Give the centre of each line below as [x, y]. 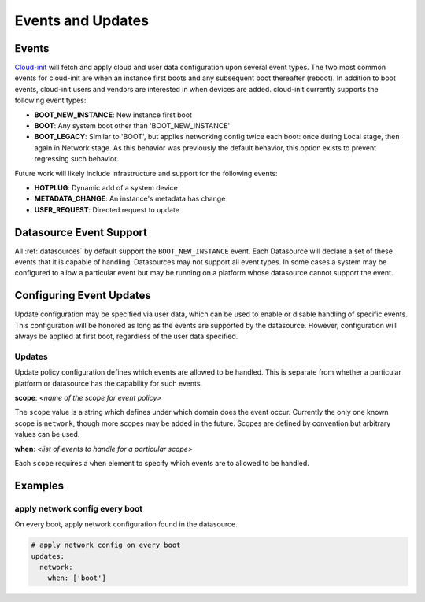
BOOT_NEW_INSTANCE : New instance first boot [113, 115]
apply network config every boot [79, 508]
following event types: [50, 100]
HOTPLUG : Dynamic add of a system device [106, 187]
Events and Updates [82, 20]
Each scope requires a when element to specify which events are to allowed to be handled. [162, 463]
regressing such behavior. [76, 159]
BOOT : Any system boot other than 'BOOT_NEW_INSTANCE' [132, 126]
